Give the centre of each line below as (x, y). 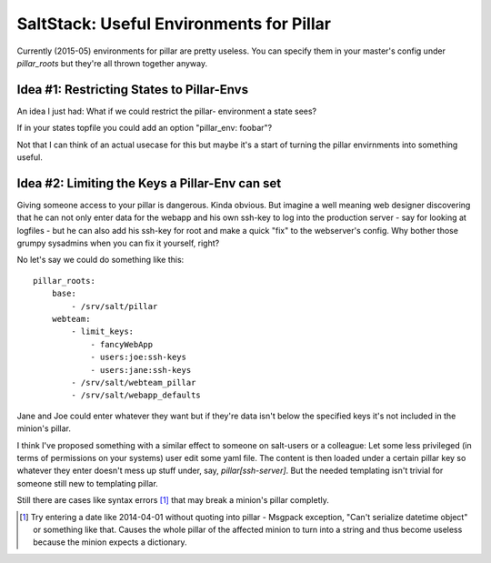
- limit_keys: (103, 332)
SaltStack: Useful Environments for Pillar (174, 24)
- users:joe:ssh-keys (138, 357)
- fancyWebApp (122, 344)
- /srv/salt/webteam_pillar (134, 382)
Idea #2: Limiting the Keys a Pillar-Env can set (149, 183)
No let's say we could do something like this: (100, 260)
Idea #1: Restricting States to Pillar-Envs (133, 90)
